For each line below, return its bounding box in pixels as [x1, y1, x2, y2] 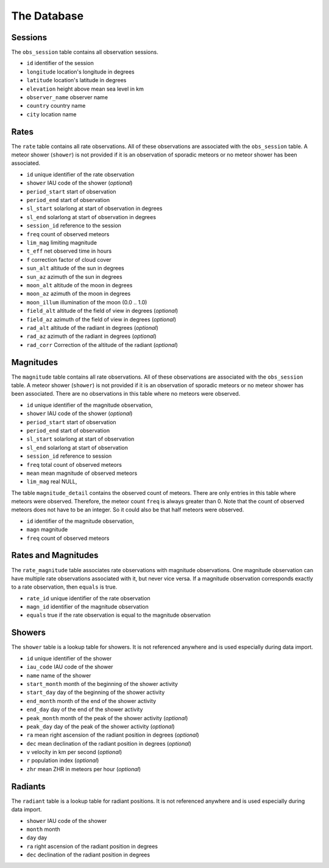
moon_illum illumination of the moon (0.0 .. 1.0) [26, 298, 147, 306]
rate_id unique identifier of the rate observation [26, 594, 150, 602]
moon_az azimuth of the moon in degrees [26, 290, 131, 298]
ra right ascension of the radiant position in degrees [26, 842, 158, 850]
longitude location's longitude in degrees [26, 68, 135, 75]
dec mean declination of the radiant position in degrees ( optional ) [26, 740, 192, 747]
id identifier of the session [26, 60, 94, 67]
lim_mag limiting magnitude [26, 239, 97, 246]
